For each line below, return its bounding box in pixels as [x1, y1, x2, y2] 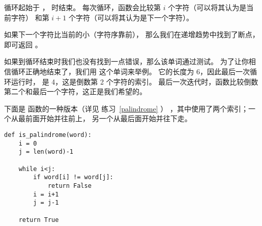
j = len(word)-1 [18, 148, 74, 156]
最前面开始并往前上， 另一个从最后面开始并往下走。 [18, 113, 192, 124]
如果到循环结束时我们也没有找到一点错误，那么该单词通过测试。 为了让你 [4, 56, 249, 67]
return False [47, 182, 92, 189]
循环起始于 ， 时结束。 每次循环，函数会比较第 [4, 2, 161, 12]
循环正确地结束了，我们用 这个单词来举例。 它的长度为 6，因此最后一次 [11, 66, 250, 76]
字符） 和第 [11, 12, 49, 22]
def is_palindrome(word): [4, 131, 92, 138]
